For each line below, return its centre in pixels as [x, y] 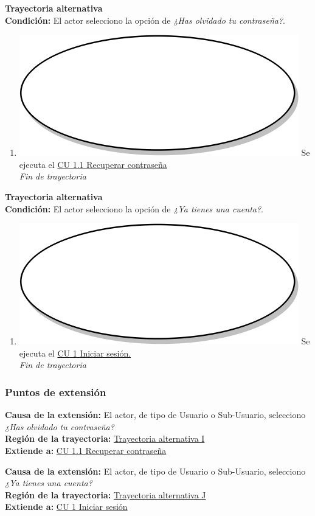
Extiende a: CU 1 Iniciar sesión [66, 507]
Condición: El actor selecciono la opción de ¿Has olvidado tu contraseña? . [145, 20]
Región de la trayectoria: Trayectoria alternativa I [105, 438]
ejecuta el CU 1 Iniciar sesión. [75, 353]
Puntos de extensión [56, 392]
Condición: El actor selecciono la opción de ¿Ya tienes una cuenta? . [134, 208]
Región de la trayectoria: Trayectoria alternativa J [106, 494]
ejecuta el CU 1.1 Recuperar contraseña [93, 164]
